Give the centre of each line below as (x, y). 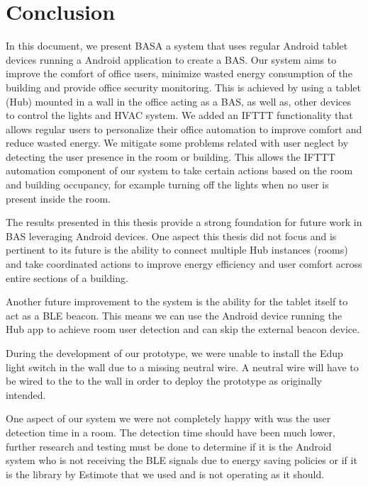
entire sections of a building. (67, 277)
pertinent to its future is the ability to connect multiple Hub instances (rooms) (177, 250)
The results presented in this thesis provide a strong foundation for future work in (184, 222)
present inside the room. (58, 198)
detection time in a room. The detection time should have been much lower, (171, 432)
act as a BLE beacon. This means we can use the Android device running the (174, 315)
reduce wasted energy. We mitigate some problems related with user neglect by (177, 143)
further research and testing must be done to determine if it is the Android (169, 446)
